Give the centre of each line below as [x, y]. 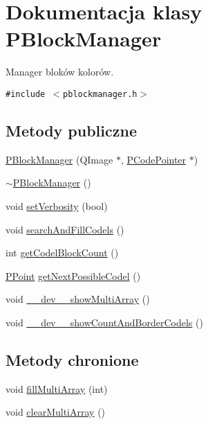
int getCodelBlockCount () [62, 253]
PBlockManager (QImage [59, 159]
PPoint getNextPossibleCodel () [73, 275]
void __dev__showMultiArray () [78, 299]
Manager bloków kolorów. [60, 72]
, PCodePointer [153, 159]
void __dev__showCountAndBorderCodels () [104, 322]
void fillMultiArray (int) [57, 388]
